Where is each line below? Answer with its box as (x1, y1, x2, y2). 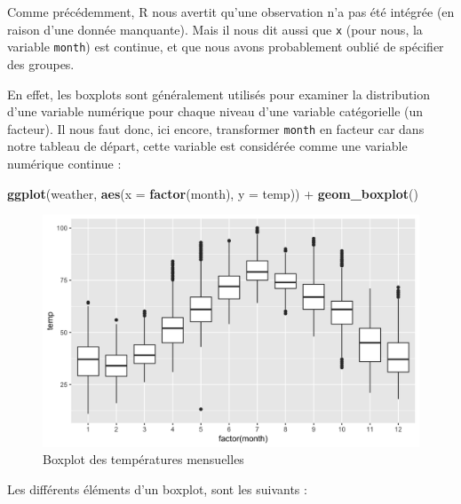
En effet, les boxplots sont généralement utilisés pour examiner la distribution (7, 84, 431, 103)
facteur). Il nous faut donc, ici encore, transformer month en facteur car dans (7, 119, 425, 138)
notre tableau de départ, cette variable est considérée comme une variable (7, 137, 408, 155)
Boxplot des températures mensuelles (43, 450, 244, 469)
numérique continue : (7, 154, 122, 172)
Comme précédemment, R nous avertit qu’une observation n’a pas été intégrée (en (7, 3, 455, 20)
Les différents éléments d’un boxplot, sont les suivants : (7, 480, 307, 498)
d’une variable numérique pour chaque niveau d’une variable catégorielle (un (7, 102, 424, 121)
